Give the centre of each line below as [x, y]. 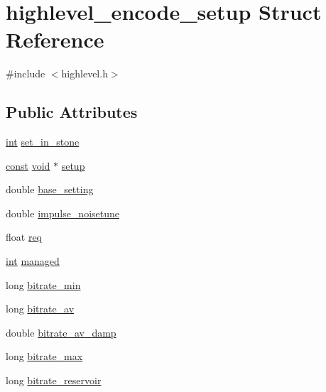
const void [28, 165]
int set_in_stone [43, 142]
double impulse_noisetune [63, 213]
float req [24, 237]
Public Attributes [72, 112]
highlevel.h [85, 73]
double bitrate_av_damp [61, 332]
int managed [33, 261]
